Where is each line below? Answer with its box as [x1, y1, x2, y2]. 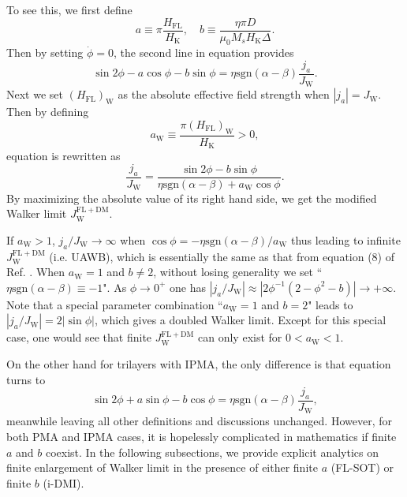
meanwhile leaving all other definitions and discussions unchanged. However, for [6, 413, 392, 429]
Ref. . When [6, 263, 65, 280]
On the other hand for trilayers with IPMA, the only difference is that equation [6, 355, 391, 372]
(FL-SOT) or [330, 459, 394, 476]
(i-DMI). [43, 474, 84, 491]
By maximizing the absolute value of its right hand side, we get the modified [6, 189, 377, 206]
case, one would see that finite [6, 329, 152, 346]
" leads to [308, 296, 353, 312]
